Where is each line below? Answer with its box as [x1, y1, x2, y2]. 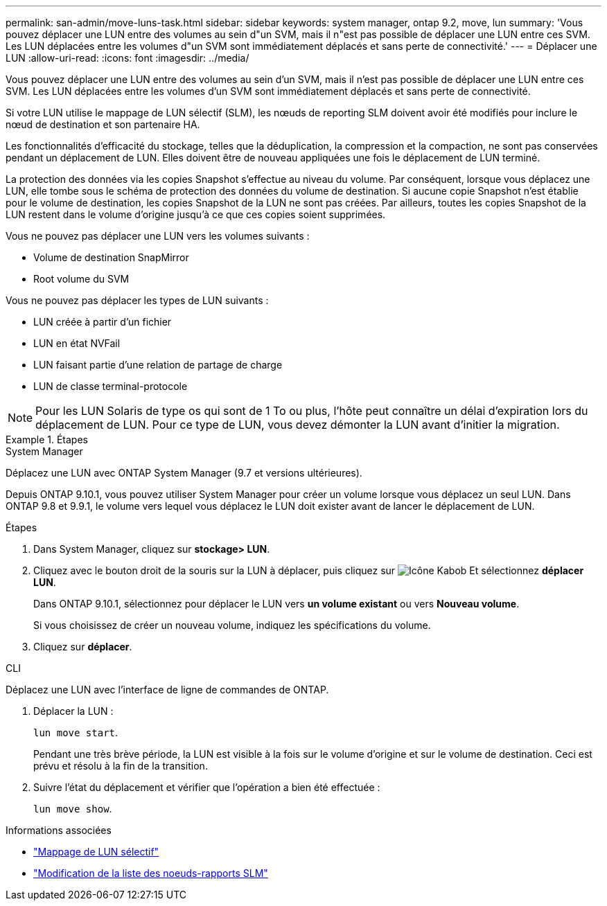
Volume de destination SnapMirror [33, 251, 189, 263]
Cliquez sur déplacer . [33, 641, 132, 652]
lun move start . [33, 727, 118, 738]
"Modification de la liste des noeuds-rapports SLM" [33, 867, 268, 879]
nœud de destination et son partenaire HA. [6, 118, 200, 130]
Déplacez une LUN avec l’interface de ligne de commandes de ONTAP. [6, 684, 329, 695]
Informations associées [6, 824, 112, 836]
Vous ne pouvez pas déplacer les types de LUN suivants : [6, 294, 269, 306]
